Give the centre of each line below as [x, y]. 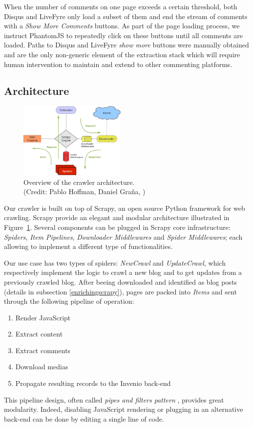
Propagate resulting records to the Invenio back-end [93, 383]
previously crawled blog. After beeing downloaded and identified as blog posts [120, 281]
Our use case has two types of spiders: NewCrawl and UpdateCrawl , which [115, 262]
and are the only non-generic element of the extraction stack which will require [122, 54]
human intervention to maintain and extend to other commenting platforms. [118, 64]
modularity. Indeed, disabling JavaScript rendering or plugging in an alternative [124, 409]
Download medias [42, 367]
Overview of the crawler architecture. [79, 182]
